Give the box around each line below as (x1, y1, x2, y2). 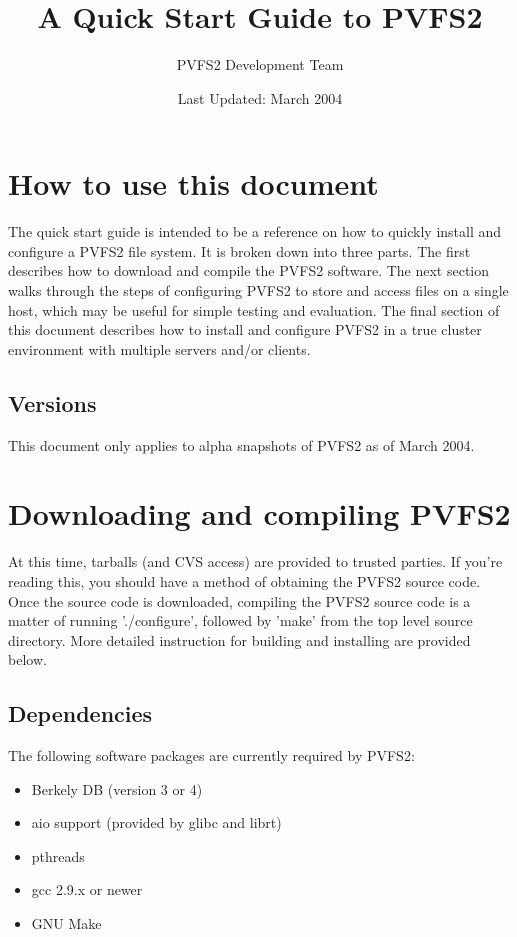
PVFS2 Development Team (176, 54, 344, 75)
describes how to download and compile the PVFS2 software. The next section (8, 260, 490, 281)
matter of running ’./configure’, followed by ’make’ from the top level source (8, 610, 473, 631)
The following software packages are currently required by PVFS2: (8, 745, 415, 766)
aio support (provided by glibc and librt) (31, 812, 282, 833)
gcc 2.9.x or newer (31, 879, 143, 900)
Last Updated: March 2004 (177, 87, 343, 108)
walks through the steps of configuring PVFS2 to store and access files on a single (8, 280, 509, 301)
